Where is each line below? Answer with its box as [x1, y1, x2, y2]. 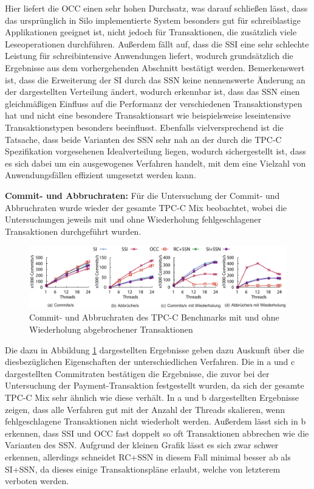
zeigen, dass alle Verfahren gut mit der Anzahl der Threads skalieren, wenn [5, 403, 285, 415]
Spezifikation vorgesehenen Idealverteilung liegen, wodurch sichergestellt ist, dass [5, 145, 306, 158]
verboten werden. [5, 474, 69, 487]
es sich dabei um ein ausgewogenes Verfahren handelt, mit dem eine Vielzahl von [5, 156, 306, 169]
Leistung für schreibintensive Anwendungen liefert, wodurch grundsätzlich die [5, 49, 293, 62]
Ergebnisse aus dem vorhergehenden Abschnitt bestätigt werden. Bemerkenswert [5, 61, 305, 74]
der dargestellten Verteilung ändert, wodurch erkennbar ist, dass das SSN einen [5, 85, 300, 98]
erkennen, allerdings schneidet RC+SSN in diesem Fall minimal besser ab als [5, 450, 291, 463]
